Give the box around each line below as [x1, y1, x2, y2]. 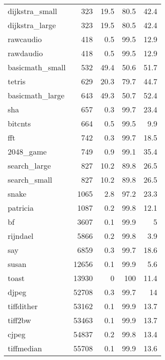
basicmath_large [8, 90, 65, 101]
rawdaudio [8, 47, 43, 59]
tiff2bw [8, 314, 31, 326]
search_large [8, 160, 51, 171]
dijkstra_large [8, 19, 56, 31]
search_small [8, 174, 52, 185]
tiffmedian [8, 343, 42, 354]
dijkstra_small [8, 5, 58, 16]
